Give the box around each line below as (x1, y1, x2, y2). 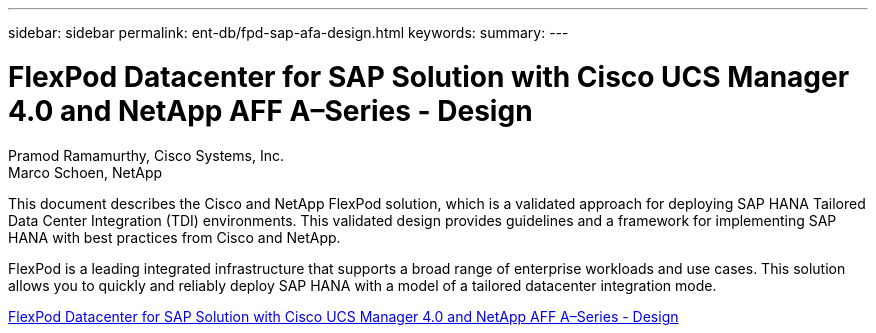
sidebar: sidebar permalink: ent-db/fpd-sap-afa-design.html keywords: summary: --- (8, 24, 569, 41)
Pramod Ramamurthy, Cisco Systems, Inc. (8, 146, 284, 164)
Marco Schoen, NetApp (8, 163, 163, 181)
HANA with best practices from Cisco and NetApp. (8, 228, 341, 246)
